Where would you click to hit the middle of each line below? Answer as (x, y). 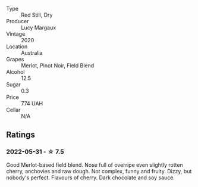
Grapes (15, 59)
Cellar (13, 110)
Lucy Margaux (39, 27)
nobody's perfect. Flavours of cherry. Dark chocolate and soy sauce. (91, 177)
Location (17, 46)
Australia (32, 53)
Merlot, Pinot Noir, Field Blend (58, 66)
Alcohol (15, 72)
